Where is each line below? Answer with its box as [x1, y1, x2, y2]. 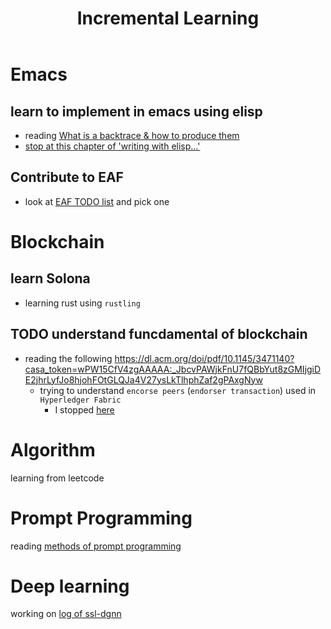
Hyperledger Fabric [39, 395, 122, 405]
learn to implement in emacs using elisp [10, 103, 263, 120]
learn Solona [10, 270, 91, 287]
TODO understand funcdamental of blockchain [10, 326, 308, 343]
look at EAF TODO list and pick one [24, 195, 170, 207]
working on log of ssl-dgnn [10, 608, 122, 620]
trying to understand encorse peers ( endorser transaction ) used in [39, 384, 317, 396]
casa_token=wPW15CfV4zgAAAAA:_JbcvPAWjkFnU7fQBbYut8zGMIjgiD [24, 363, 322, 375]
